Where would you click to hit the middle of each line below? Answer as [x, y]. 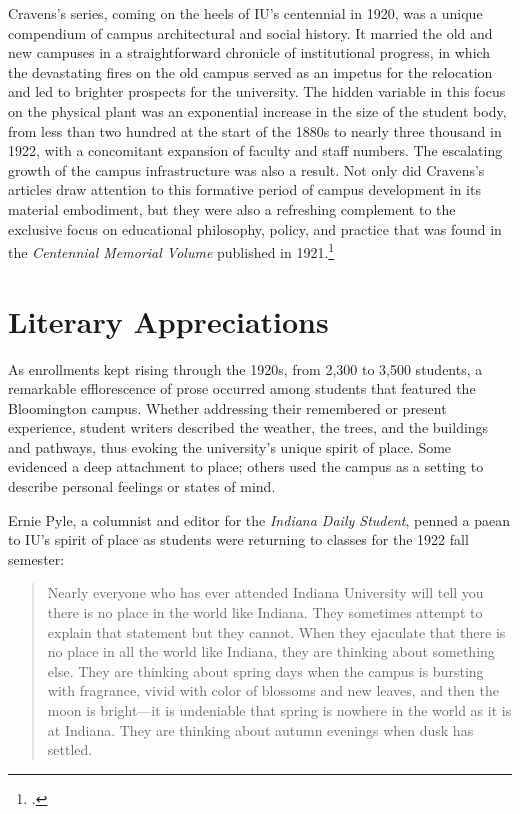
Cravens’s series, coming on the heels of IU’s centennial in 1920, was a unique [245, 13]
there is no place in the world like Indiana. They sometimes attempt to [265, 612]
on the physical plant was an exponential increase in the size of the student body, [257, 110]
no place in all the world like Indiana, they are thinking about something [271, 651]
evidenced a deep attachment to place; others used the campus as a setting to [246, 466]
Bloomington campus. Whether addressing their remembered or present [227, 407]
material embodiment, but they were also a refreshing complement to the [232, 208]
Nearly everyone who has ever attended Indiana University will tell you [265, 592]
